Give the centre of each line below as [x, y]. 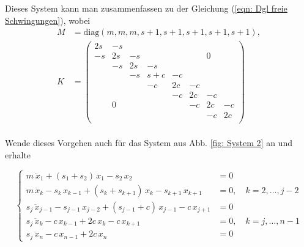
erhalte [18, 154]
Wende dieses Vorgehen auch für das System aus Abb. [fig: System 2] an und [149, 143]
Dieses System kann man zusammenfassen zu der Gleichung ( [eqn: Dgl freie [146, 8]
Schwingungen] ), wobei [48, 20]
